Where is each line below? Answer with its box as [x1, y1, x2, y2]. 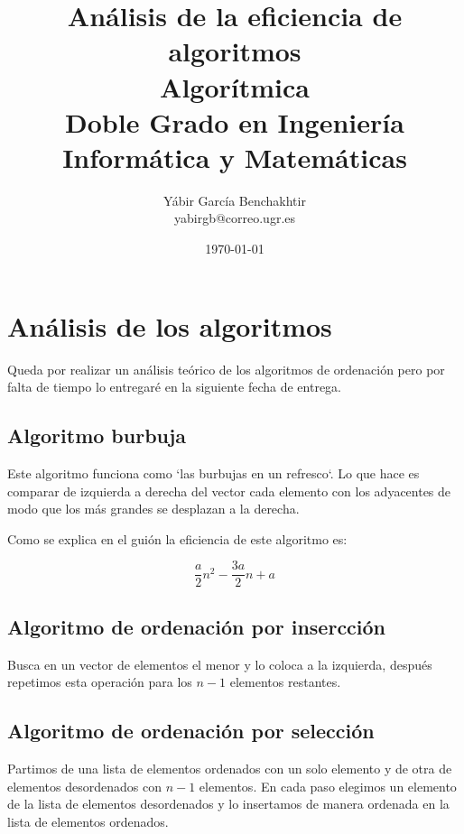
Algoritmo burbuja [7, 422, 187, 449]
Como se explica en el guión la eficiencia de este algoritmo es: [7, 529, 348, 548]
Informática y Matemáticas [62, 138, 407, 175]
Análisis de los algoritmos [7, 307, 332, 344]
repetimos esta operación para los [7, 672, 192, 691]
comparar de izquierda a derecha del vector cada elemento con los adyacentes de [7, 481, 451, 500]
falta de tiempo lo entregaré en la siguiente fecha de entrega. [7, 377, 341, 396]
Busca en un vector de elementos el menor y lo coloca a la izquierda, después [7, 654, 432, 673]
